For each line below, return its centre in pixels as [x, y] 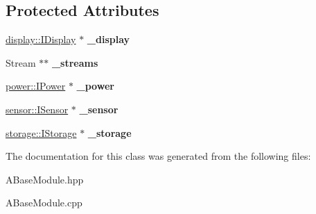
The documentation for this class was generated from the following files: [158, 156]
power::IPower [36, 86]
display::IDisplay [41, 39]
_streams [75, 62]
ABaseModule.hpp [45, 179]
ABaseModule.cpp [44, 203]
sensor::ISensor [37, 109]
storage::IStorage [41, 132]
